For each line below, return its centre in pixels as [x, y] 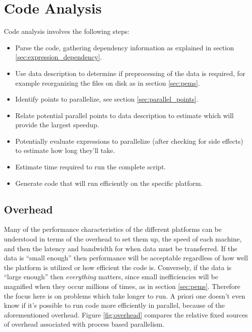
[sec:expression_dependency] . [59, 57]
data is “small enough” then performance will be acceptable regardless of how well [126, 258]
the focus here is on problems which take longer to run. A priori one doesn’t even [125, 295]
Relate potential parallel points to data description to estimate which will [125, 115]
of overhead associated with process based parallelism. [84, 324]
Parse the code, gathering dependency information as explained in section [125, 47]
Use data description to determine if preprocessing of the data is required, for [130, 73]
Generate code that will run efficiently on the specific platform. [109, 183]
